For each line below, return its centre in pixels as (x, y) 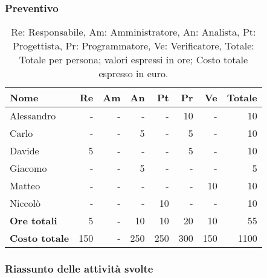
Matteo (25, 186)
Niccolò (25, 203)
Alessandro (33, 116)
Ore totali (34, 221)
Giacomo (28, 168)
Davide (24, 151)
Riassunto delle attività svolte (79, 269)
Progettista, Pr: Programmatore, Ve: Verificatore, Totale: (133, 46)
